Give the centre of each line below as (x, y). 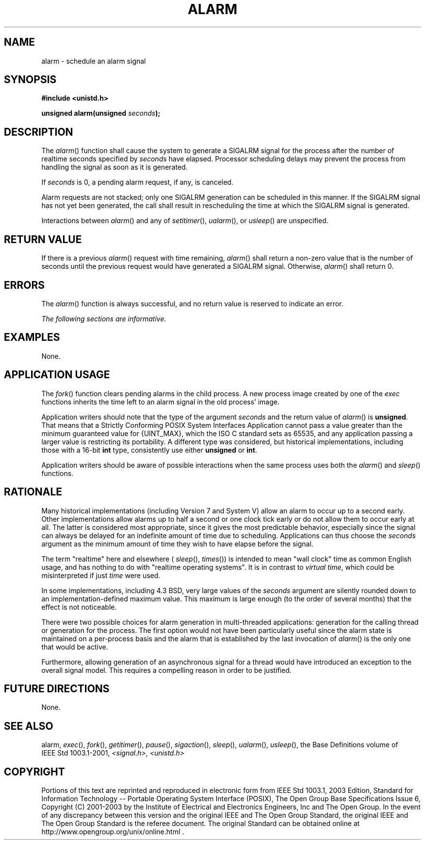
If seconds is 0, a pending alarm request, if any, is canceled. (137, 182)
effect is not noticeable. (79, 607)
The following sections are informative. (104, 318)
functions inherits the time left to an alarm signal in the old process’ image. (160, 402)
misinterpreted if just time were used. (101, 575)
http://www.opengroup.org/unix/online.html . (113, 832)
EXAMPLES (32, 337)
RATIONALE (33, 492)
